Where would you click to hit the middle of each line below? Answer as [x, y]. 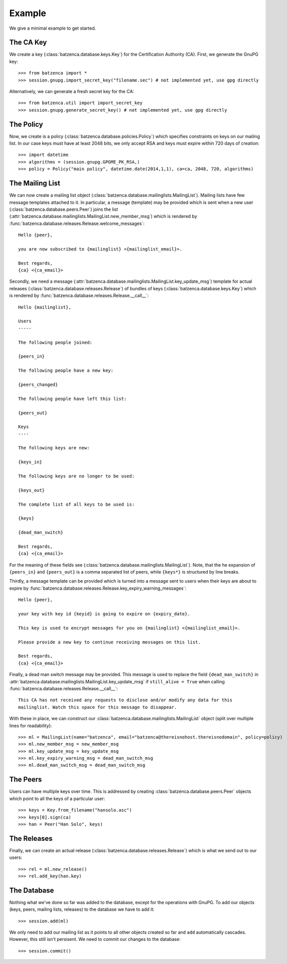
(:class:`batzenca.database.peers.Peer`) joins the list [64, 209]
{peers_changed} [38, 384]
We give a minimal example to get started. [53, 28]
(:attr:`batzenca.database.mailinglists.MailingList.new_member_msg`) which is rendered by [103, 216]
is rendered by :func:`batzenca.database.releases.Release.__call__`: [79, 296]
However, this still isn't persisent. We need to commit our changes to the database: [95, 939]
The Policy [26, 124]
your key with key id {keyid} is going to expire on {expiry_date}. [104, 614]
